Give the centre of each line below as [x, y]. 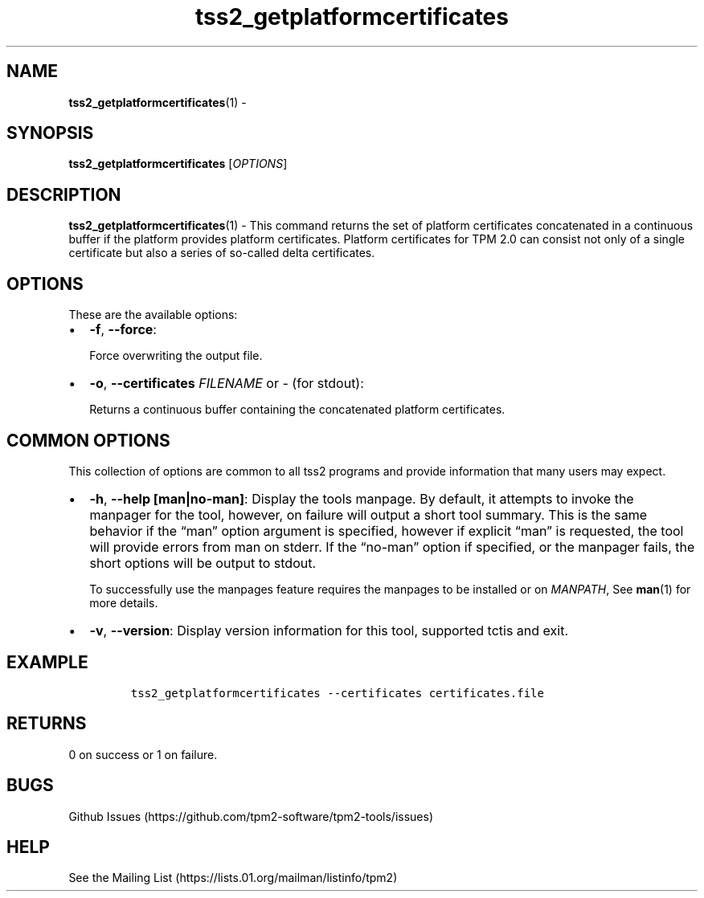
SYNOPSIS [50, 133]
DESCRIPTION [64, 194]
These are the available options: [153, 315]
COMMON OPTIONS [88, 440]
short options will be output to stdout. [203, 563]
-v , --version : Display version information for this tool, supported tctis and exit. [329, 630]
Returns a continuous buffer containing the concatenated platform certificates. [297, 410]
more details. [124, 602]
